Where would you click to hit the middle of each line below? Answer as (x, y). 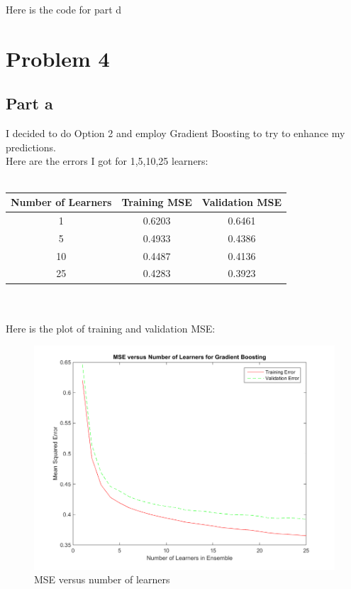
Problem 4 (58, 58)
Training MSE (157, 202)
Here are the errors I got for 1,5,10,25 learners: (107, 161)
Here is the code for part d (64, 9)
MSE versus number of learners (102, 579)
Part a (29, 103)
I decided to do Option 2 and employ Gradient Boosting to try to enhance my (175, 133)
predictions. (31, 147)
